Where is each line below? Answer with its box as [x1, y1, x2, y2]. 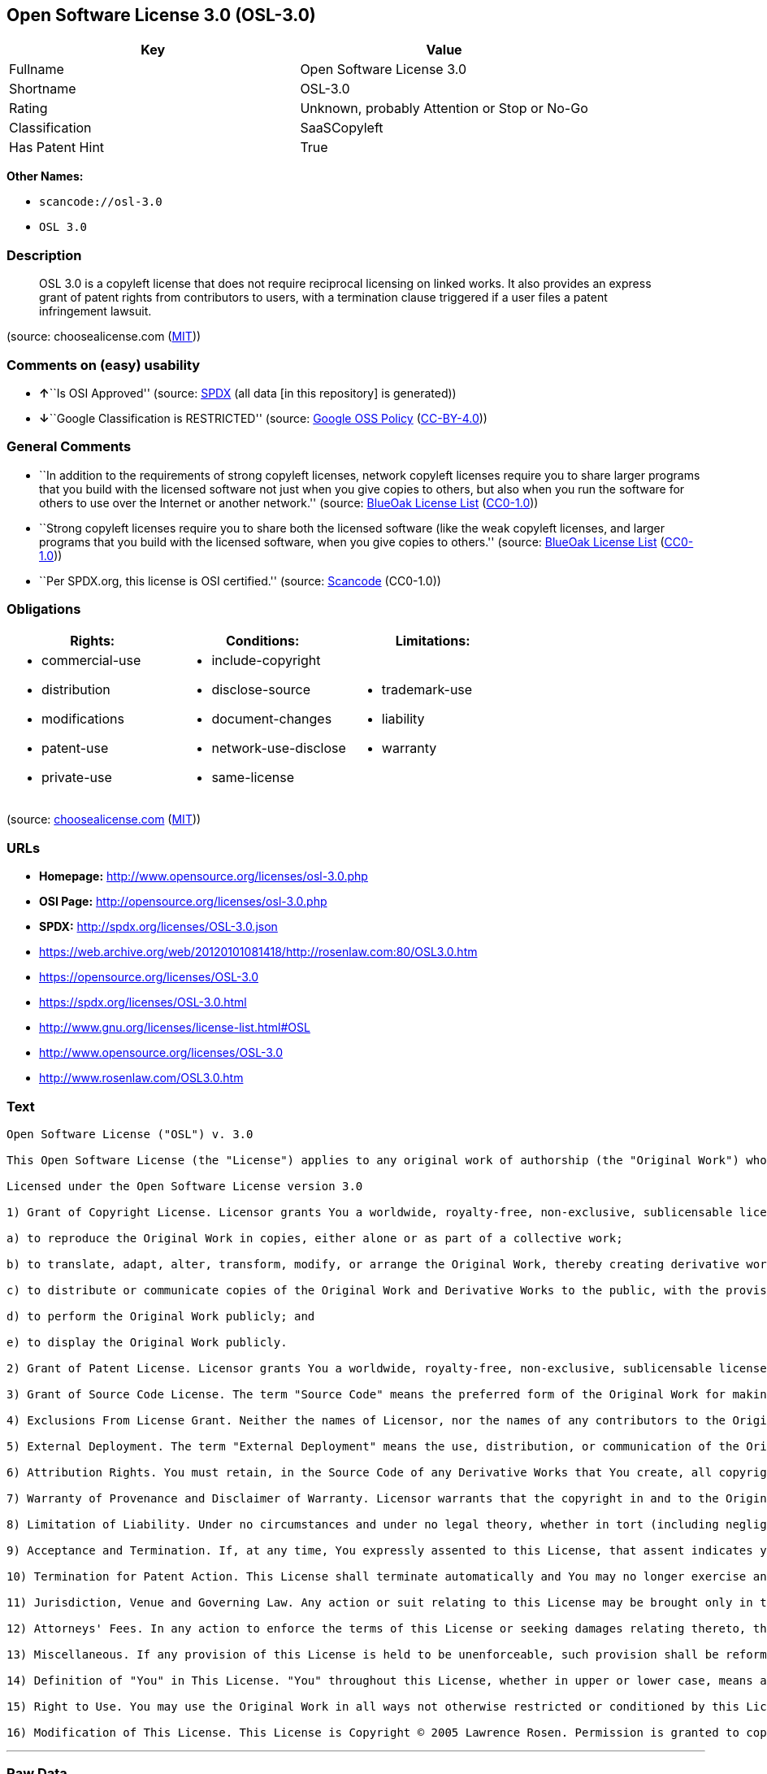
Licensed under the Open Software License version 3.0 [6, 1179, 363, 1193]
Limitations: [395, 633, 470, 650]
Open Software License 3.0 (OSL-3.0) [6, 5, 316, 25]
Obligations [6, 601, 81, 618]
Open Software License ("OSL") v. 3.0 [6, 1127, 253, 1141]
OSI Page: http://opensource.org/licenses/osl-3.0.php [39, 894, 327, 909]
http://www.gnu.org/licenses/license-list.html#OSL [39, 1020, 310, 1035]
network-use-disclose [211, 740, 346, 757]
